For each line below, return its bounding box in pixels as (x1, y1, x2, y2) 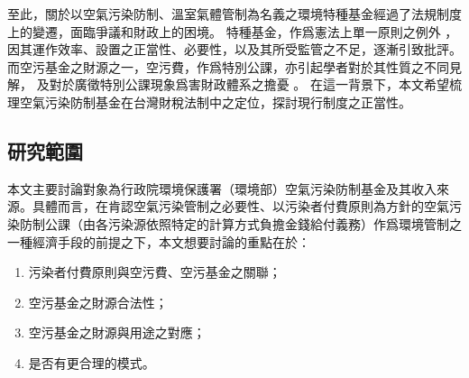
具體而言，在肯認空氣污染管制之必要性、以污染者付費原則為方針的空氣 (32, 197, 449, 216)
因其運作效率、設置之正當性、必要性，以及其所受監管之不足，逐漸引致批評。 (7, 40, 462, 59)
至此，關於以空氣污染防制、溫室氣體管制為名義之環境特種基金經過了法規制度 (7, 5, 462, 23)
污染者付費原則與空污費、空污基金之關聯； (28, 263, 281, 281)
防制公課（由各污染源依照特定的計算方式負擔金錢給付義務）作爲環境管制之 (19, 214, 462, 233)
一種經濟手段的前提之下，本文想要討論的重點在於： (7, 232, 310, 251)
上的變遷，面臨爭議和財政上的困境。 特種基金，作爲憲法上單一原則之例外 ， (7, 22, 458, 41)
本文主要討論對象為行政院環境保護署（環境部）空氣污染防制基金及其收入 (7, 179, 437, 198)
